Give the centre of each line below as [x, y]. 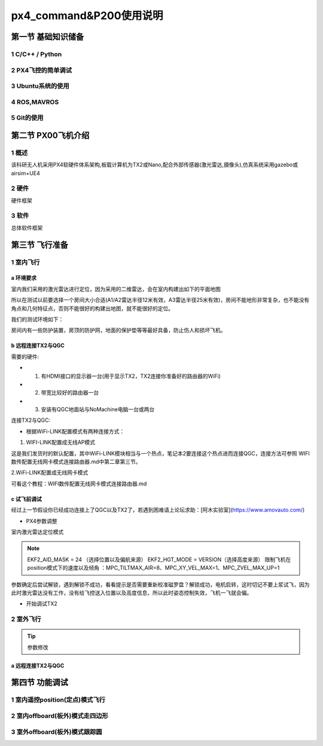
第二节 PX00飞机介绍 [50, 135]
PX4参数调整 [42, 521]
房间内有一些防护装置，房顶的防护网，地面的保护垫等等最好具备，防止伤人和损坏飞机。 [118, 330]
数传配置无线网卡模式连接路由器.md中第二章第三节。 [76, 462]
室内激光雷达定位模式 [37, 531]
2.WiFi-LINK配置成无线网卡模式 [50, 473]
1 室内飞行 [25, 262]
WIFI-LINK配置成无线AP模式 [61, 442]
